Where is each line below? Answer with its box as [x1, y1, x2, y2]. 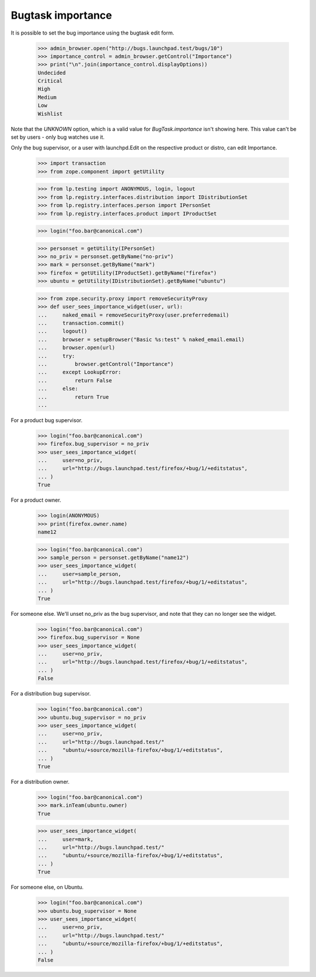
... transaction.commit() [37, 320, 125, 327]
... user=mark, [37, 836, 94, 842]
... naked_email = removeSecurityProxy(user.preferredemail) [37, 311, 229, 318]
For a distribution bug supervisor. [11, 690, 91, 697]
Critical [37, 78, 63, 84]
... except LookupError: [37, 369, 122, 376]
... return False [37, 377, 112, 383]
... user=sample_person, [37, 571, 122, 577]
